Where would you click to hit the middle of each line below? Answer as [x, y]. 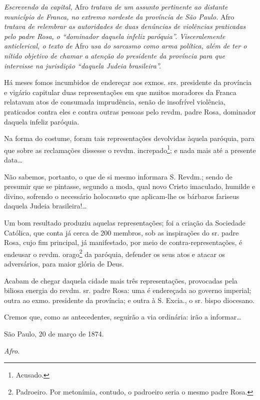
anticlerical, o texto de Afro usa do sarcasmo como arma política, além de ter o [125, 46]
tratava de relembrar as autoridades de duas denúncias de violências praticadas [125, 26]
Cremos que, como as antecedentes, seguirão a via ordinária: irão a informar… [123, 317]
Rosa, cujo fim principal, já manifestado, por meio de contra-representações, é [123, 242]
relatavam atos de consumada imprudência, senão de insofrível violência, [115, 102]
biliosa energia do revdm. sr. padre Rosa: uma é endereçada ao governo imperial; [128, 290]
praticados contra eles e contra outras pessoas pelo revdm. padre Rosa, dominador [130, 111]
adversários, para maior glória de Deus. [64, 263]
